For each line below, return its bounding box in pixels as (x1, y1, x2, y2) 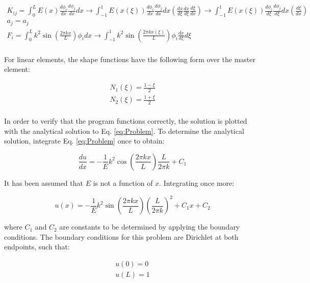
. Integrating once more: (159, 177, 235, 188)
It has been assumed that (4, 177, 83, 188)
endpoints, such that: (4, 241, 70, 252)
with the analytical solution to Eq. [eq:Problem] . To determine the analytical (4, 125, 244, 136)
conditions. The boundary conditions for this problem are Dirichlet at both (4, 231, 239, 242)
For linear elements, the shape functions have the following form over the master (4, 53, 256, 64)
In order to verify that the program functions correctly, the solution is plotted (4, 116, 247, 126)
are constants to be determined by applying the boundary (59, 221, 240, 232)
